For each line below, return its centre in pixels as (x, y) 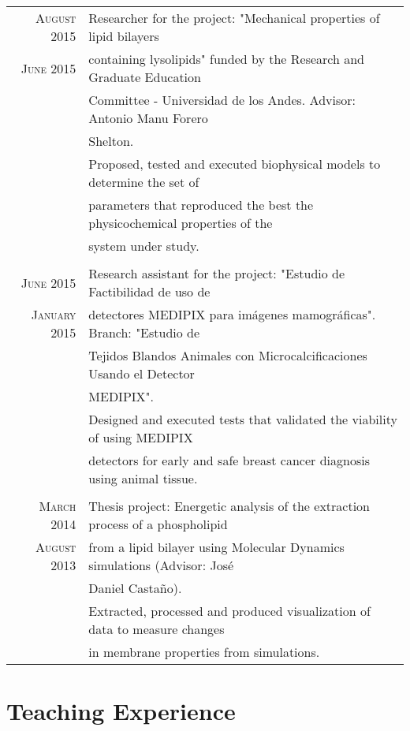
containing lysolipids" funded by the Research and (226, 59)
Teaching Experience (121, 711)
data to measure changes (157, 629)
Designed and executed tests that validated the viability (243, 419)
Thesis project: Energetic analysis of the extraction (229, 506)
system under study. (144, 246)
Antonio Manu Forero (148, 118)
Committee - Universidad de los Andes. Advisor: (222, 100)
